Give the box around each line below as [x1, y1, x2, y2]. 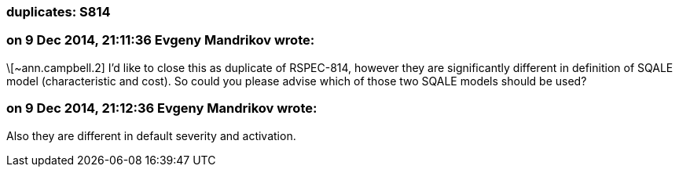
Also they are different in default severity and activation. [6, 128, 296, 142]
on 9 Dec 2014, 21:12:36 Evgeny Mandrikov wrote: [6, 100, 317, 117]
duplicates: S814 [6, 4, 111, 20]
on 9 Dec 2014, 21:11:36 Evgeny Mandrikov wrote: [6, 32, 315, 49]
